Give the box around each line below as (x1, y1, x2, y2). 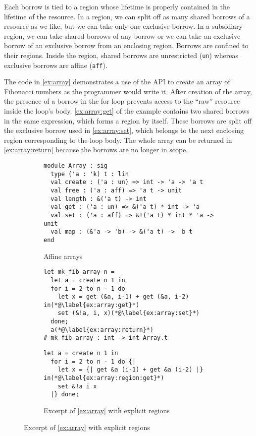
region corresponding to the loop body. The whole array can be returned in (4, 134, 232, 145)
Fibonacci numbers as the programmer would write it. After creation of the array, (4, 86, 252, 96)
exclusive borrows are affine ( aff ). (4, 60, 107, 70)
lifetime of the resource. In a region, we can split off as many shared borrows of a (4, 11, 250, 21)
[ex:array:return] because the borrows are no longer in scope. (4, 144, 188, 155)
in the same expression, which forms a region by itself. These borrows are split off (4, 115, 252, 125)
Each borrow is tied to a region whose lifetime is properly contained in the (4, 1, 230, 11)
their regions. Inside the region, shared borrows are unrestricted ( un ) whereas (4, 50, 238, 60)
